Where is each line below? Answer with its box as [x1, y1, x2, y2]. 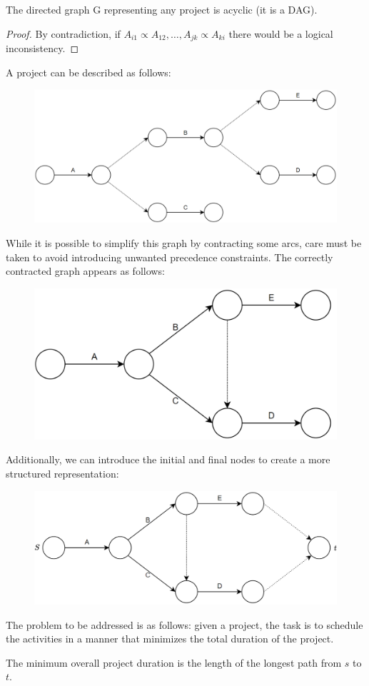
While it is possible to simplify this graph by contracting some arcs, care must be [6, 235, 362, 250]
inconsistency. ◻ [6, 41, 79, 56]
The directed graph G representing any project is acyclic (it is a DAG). [6, 2, 318, 16]
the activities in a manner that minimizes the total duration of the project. [6, 631, 334, 646]
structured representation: [6, 465, 119, 480]
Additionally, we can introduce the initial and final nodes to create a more [6, 452, 330, 467]
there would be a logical [228, 26, 333, 41]
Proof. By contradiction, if [6, 26, 121, 41]
